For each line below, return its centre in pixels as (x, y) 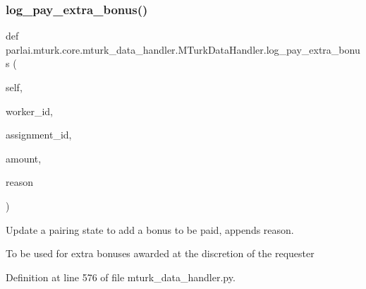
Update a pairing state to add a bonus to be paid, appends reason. (150, 229)
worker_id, (29, 111)
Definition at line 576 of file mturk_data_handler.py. (121, 277)
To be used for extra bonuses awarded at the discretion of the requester (160, 253)
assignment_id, (39, 135)
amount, (24, 158)
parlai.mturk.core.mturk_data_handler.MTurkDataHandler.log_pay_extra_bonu (183, 49)
